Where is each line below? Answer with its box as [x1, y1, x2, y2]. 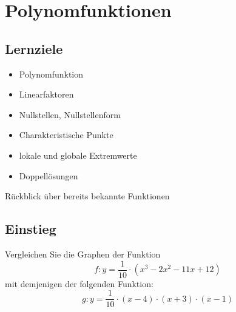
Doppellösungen [19, 169, 78, 182]
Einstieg [5, 219, 56, 238]
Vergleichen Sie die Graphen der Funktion [5, 247, 161, 260]
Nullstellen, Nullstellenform [19, 108, 121, 121]
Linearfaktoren [19, 88, 74, 101]
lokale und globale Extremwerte [19, 148, 137, 161]
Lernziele [5, 39, 63, 58]
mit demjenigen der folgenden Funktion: [5, 277, 153, 290]
